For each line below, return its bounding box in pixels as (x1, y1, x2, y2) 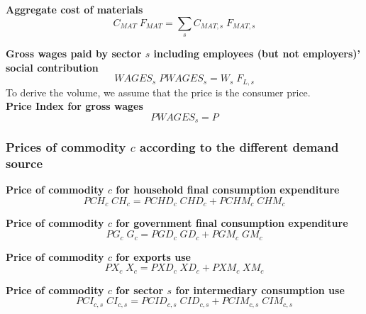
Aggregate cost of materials (6, 2, 143, 16)
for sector (116, 282, 164, 297)
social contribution (6, 60, 99, 74)
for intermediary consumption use (175, 282, 345, 297)
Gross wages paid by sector (6, 45, 142, 60)
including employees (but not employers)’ (153, 45, 361, 60)
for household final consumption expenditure (116, 182, 340, 197)
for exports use (116, 249, 191, 264)
